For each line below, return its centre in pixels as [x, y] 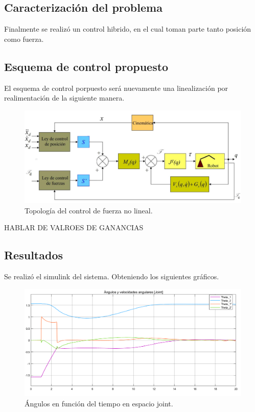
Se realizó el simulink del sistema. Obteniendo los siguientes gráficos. [112, 276]
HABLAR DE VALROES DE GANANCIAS [74, 227]
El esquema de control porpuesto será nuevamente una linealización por [116, 88]
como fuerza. [24, 39]
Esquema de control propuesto [86, 66]
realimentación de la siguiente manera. [64, 98]
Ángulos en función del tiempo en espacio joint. [99, 403]
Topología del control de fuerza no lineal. [89, 210]
